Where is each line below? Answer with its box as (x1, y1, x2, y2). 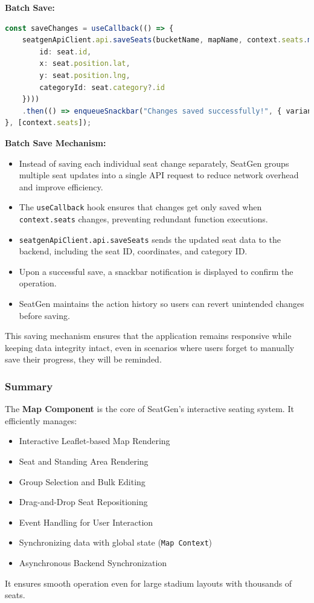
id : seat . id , (39, 47, 92, 56)
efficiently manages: (5, 414, 77, 427)
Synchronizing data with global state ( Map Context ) (19, 536, 213, 549)
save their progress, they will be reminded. (5, 353, 162, 366)
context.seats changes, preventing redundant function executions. (19, 212, 268, 225)
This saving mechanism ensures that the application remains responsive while (5, 329, 292, 342)
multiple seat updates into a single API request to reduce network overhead (19, 169, 299, 181)
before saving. (19, 309, 70, 321)
